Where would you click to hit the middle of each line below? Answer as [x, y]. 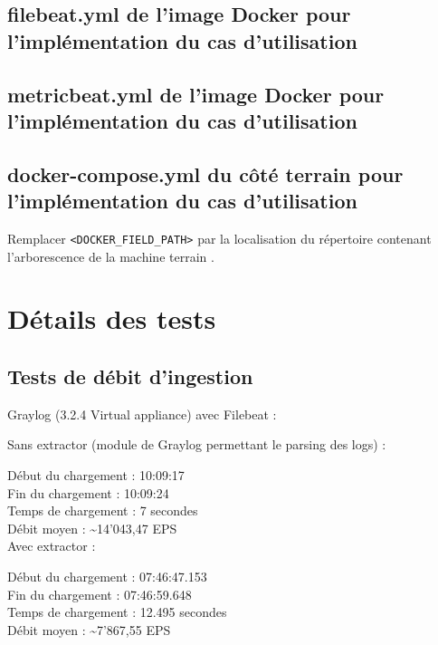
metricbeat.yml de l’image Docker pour [196, 94]
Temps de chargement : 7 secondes [103, 510]
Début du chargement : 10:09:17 [96, 474]
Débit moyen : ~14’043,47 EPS [92, 528]
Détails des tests [112, 318]
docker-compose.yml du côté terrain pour [205, 173]
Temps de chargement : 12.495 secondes [117, 612]
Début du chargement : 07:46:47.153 [107, 576]
